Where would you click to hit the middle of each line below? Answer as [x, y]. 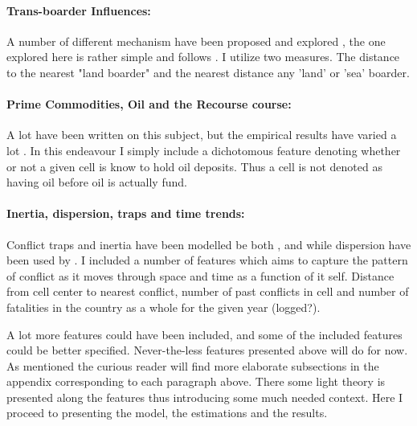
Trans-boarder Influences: [79, 10]
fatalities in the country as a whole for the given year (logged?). [164, 307]
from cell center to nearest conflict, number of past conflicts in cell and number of [208, 291]
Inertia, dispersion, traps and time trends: [126, 213]
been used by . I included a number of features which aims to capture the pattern [207, 260]
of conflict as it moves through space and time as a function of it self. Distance [200, 275]
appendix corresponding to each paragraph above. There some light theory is [196, 381]
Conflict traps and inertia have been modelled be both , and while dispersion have [209, 244]
